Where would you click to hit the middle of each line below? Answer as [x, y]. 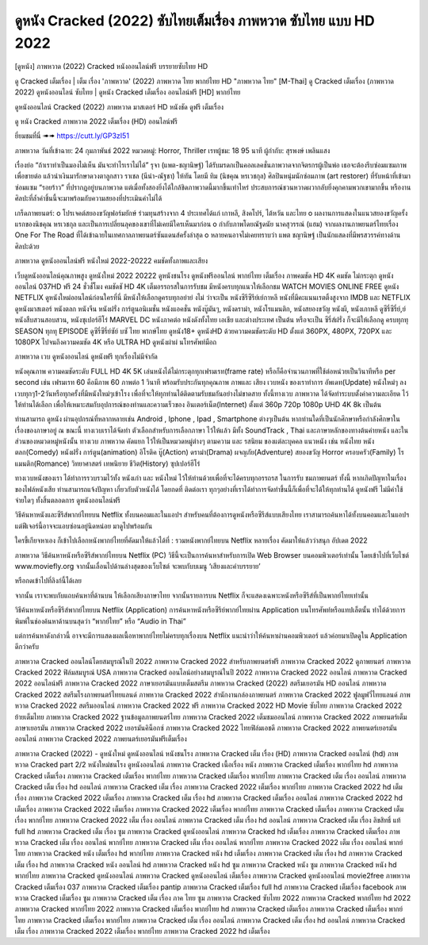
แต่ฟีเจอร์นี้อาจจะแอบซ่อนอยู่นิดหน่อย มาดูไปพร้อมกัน [84, 526]
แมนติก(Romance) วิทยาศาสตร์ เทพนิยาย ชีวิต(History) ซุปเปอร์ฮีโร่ [107, 463]
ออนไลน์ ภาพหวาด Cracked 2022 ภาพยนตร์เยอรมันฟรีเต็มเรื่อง [101, 739]
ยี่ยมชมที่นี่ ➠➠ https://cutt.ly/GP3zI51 [72, 136]
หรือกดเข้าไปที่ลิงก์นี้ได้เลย [48, 581]
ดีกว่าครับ [27, 647]
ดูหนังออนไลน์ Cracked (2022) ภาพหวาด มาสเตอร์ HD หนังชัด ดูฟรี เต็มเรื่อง [119, 106]
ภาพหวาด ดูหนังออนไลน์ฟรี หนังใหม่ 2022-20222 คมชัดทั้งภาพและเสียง [111, 261]
